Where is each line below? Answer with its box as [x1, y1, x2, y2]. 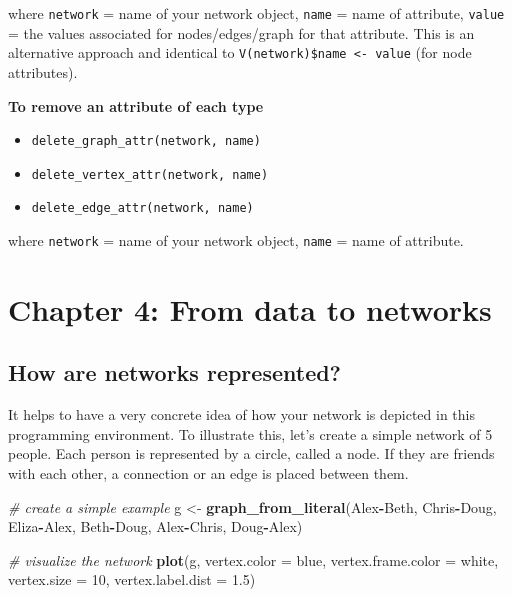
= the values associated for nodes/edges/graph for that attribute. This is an [8, 22, 475, 43]
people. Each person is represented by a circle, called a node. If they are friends [8, 443, 495, 464]
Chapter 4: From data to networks [8, 288, 492, 329]
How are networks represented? [8, 357, 342, 388]
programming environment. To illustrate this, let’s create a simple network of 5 [8, 423, 493, 444]
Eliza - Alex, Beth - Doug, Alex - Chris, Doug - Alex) [8, 516, 303, 537]
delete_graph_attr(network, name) [31, 134, 261, 149]
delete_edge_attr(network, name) [31, 201, 254, 216]
